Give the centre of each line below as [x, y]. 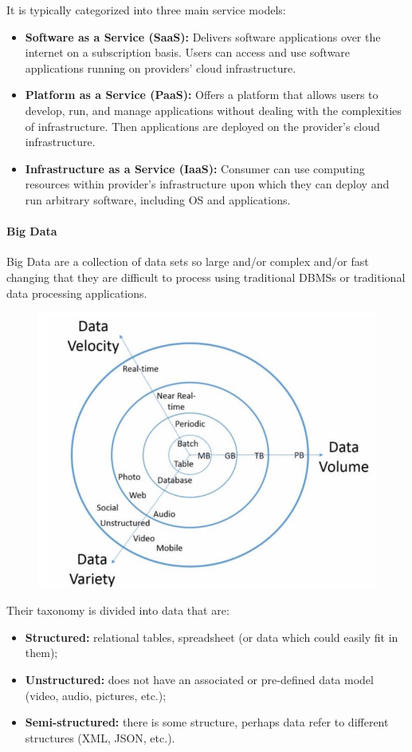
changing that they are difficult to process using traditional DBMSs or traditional [206, 277]
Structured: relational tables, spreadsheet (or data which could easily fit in [212, 637]
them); [41, 653]
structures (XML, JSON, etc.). [100, 737]
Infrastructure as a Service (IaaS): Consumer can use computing [195, 168]
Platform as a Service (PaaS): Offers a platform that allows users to [202, 95]
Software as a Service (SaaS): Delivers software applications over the [203, 36]
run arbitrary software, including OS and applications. [158, 199]
